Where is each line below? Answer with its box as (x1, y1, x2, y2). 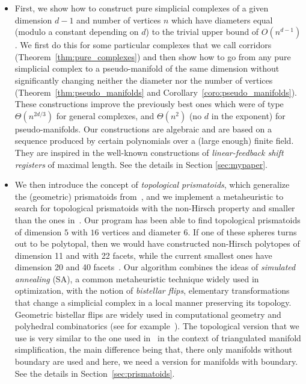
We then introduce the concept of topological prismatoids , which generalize (14, 178, 290, 191)
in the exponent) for (211, 109, 286, 122)
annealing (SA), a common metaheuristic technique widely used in (14, 272, 259, 285)
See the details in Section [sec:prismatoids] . (14, 367, 175, 379)
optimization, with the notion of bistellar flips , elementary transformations (14, 284, 290, 297)
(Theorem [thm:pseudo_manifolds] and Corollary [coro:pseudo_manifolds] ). (14, 85, 297, 98)
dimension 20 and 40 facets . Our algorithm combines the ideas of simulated (14, 261, 296, 273)
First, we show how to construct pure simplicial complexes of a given (14, 2, 269, 14)
